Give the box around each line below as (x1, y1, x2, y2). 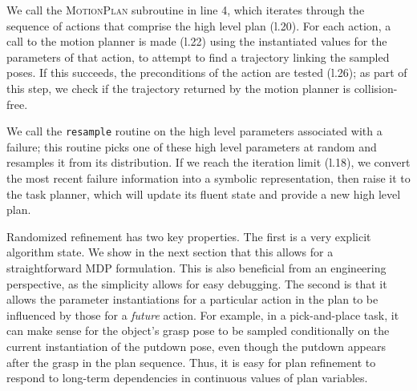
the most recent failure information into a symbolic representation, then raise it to (6, 170, 411, 186)
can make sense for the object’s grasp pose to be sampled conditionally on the (6, 322, 390, 339)
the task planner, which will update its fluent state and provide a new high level (6, 185, 401, 202)
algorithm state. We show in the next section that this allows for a (6, 244, 334, 260)
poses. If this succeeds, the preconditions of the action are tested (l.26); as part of (6, 64, 407, 81)
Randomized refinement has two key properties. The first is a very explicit (6, 228, 371, 244)
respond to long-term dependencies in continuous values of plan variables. (6, 369, 368, 386)
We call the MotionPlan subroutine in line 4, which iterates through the (6, 2, 365, 18)
